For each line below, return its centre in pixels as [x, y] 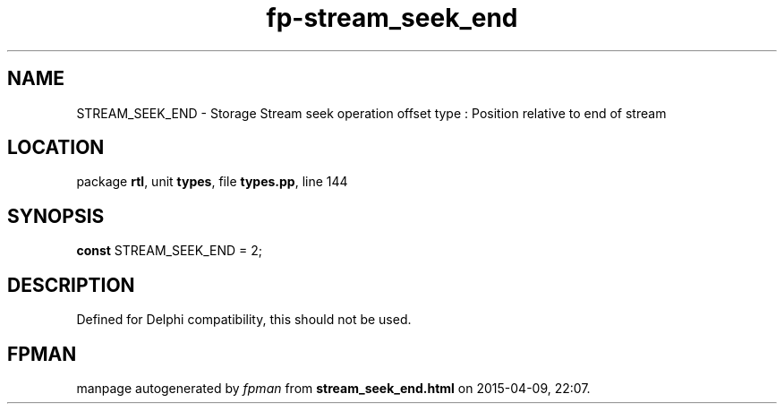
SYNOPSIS [56, 216]
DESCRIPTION [71, 285]
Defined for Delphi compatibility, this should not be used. [244, 320]
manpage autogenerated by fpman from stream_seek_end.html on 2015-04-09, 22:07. [333, 388]
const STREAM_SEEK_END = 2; [169, 251]
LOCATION [56, 148]
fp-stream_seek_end [392, 18]
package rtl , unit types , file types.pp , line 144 [212, 182]
